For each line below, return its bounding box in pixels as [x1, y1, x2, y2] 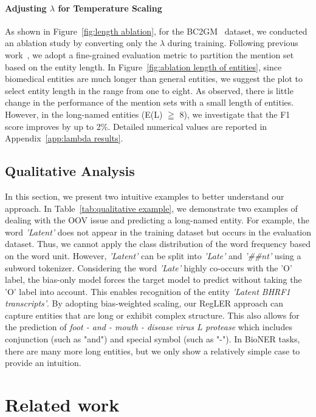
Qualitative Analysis [5, 161, 135, 180]
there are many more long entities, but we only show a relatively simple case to [5, 344, 300, 357]
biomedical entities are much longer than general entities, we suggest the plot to [5, 72, 303, 85]
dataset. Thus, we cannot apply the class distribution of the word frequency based [5, 237, 311, 250]
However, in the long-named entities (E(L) [5, 107, 163, 120]
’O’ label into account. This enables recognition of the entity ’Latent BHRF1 [5, 285, 290, 297]
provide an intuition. [5, 356, 81, 369]
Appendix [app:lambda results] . [5, 132, 123, 144]
